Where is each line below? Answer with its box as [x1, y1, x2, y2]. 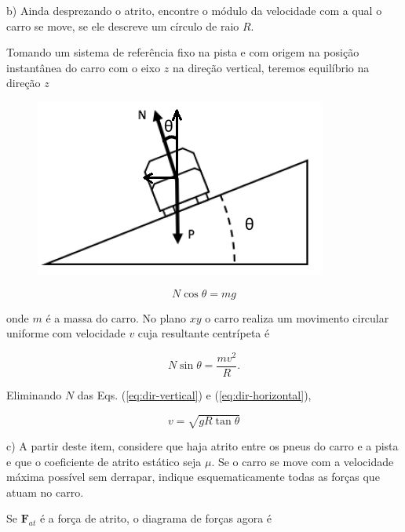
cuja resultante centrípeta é [137, 325, 270, 341]
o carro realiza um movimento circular [205, 309, 389, 326]
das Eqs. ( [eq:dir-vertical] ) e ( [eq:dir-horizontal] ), [77, 386, 312, 403]
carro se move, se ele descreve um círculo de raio [6, 17, 239, 34]
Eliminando [6, 386, 62, 403]
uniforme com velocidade [6, 325, 126, 341]
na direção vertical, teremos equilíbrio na [172, 59, 370, 75]
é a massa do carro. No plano [46, 309, 187, 326]
